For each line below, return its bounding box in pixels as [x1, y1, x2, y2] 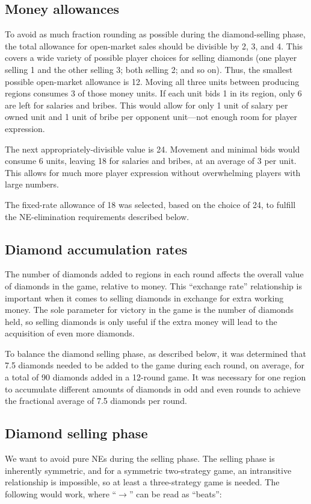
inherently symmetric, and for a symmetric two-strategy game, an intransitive [5, 464, 292, 476]
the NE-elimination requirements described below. [5, 210, 189, 222]
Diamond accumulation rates [5, 239, 188, 258]
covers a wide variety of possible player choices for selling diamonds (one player [5, 51, 297, 64]
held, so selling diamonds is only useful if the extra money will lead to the [5, 315, 277, 327]
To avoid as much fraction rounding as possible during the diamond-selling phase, [5, 28, 306, 40]
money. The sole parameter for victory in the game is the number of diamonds [5, 303, 294, 316]
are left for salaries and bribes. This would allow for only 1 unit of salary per [5, 98, 288, 111]
